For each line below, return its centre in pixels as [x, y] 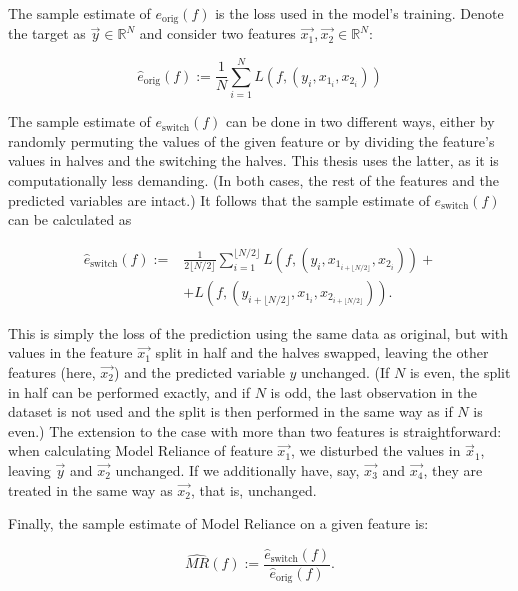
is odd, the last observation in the [373, 391]
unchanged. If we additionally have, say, [237, 469]
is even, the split [460, 371]
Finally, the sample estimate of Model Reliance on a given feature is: [218, 523]
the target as [47, 33]
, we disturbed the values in [376, 450]
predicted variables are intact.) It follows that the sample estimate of [219, 199]
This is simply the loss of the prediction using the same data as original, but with [258, 332]
